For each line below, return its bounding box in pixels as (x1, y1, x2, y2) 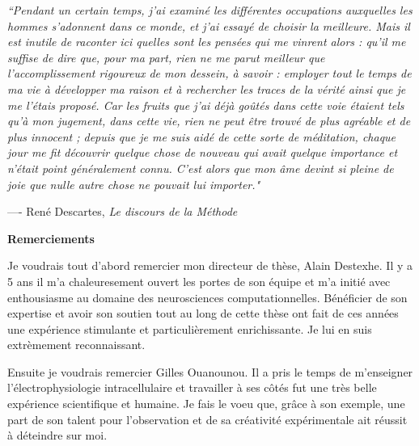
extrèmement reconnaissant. (7, 336, 146, 353)
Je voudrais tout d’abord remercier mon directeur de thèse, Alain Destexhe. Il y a (7, 257, 413, 274)
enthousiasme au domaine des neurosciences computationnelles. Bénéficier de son (7, 288, 408, 305)
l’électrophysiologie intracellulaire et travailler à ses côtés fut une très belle (7, 379, 377, 396)
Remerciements (7, 229, 95, 246)
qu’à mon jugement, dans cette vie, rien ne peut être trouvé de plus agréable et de (7, 112, 411, 129)
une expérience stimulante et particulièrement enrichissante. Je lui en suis (7, 320, 372, 337)
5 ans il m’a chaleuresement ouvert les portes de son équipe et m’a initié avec (7, 272, 391, 289)
